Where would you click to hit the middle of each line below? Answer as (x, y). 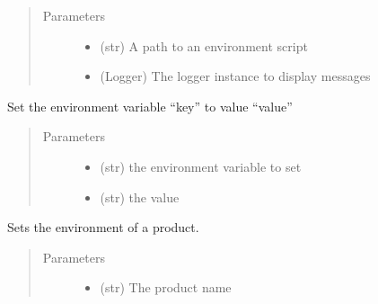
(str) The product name (166, 287)
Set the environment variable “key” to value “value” (150, 106)
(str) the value (140, 197)
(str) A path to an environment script (204, 45)
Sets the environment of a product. (103, 227)
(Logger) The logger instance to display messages (235, 76)
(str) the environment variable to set (201, 166)
